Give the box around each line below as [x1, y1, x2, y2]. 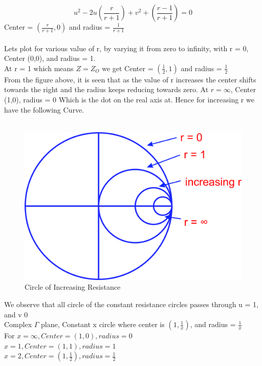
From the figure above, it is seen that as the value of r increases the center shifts [4, 74, 256, 84]
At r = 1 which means [4, 62, 74, 73]
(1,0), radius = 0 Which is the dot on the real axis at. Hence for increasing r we [4, 94, 254, 104]
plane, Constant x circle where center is [41, 319, 165, 330]
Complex [4, 319, 32, 330]
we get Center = [102, 62, 154, 73]
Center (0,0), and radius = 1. [4, 53, 96, 63]
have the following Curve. [4, 104, 84, 115]
